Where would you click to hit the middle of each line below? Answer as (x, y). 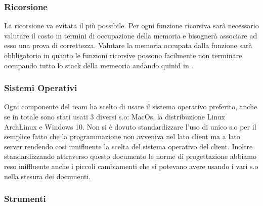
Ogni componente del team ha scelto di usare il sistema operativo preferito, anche (131, 107)
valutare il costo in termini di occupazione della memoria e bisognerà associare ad (131, 35)
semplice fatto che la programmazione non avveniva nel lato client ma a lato (122, 136)
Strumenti (25, 199)
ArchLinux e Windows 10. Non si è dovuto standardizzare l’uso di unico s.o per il (130, 126)
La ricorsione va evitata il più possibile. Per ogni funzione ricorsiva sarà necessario (131, 26)
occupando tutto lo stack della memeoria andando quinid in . (99, 65)
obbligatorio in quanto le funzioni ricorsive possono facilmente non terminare (123, 55)
